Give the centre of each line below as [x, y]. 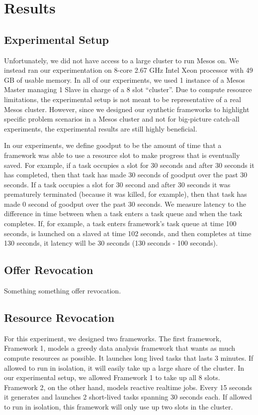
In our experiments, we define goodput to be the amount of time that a [113, 145]
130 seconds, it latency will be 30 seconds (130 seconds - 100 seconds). [111, 243]
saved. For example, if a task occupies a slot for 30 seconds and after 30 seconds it [129, 165]
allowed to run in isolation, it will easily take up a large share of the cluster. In [124, 367]
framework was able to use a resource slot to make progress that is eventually [122, 155]
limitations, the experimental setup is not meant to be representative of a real [123, 99]
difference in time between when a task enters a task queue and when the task [123, 213]
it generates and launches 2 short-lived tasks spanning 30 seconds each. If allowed [128, 397]
